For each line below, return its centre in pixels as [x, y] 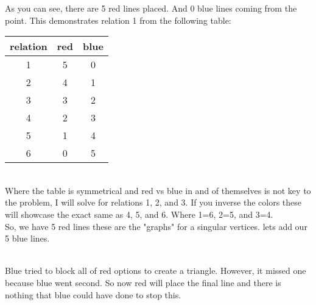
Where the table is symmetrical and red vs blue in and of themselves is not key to [158, 190]
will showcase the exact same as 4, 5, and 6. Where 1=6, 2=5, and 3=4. [139, 214]
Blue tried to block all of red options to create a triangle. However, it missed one [156, 271]
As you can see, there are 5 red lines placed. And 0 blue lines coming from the [151, 8]
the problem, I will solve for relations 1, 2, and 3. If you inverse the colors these [153, 202]
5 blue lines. [27, 238]
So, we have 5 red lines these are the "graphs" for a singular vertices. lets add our [156, 226]
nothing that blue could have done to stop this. [93, 294]
